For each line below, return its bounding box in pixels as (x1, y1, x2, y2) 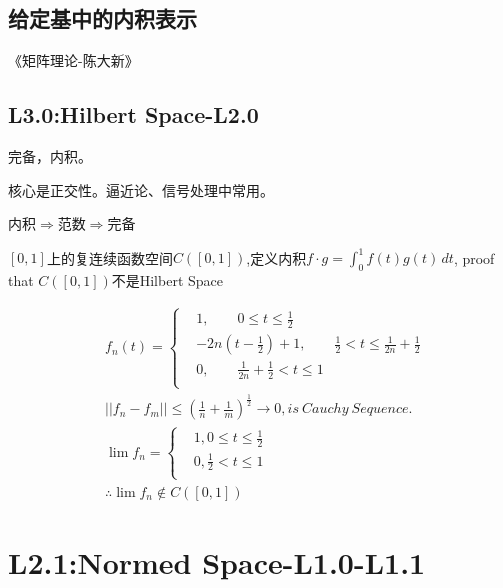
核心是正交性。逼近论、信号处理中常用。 (8, 179, 274, 200)
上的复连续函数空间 (46, 247, 173, 268)
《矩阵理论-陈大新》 (8, 50, 139, 71)
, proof (453, 247, 495, 268)
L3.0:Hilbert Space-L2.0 (8, 99, 259, 130)
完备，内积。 (8, 146, 92, 166)
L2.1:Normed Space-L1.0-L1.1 (8, 541, 426, 582)
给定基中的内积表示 (8, 3, 197, 34)
